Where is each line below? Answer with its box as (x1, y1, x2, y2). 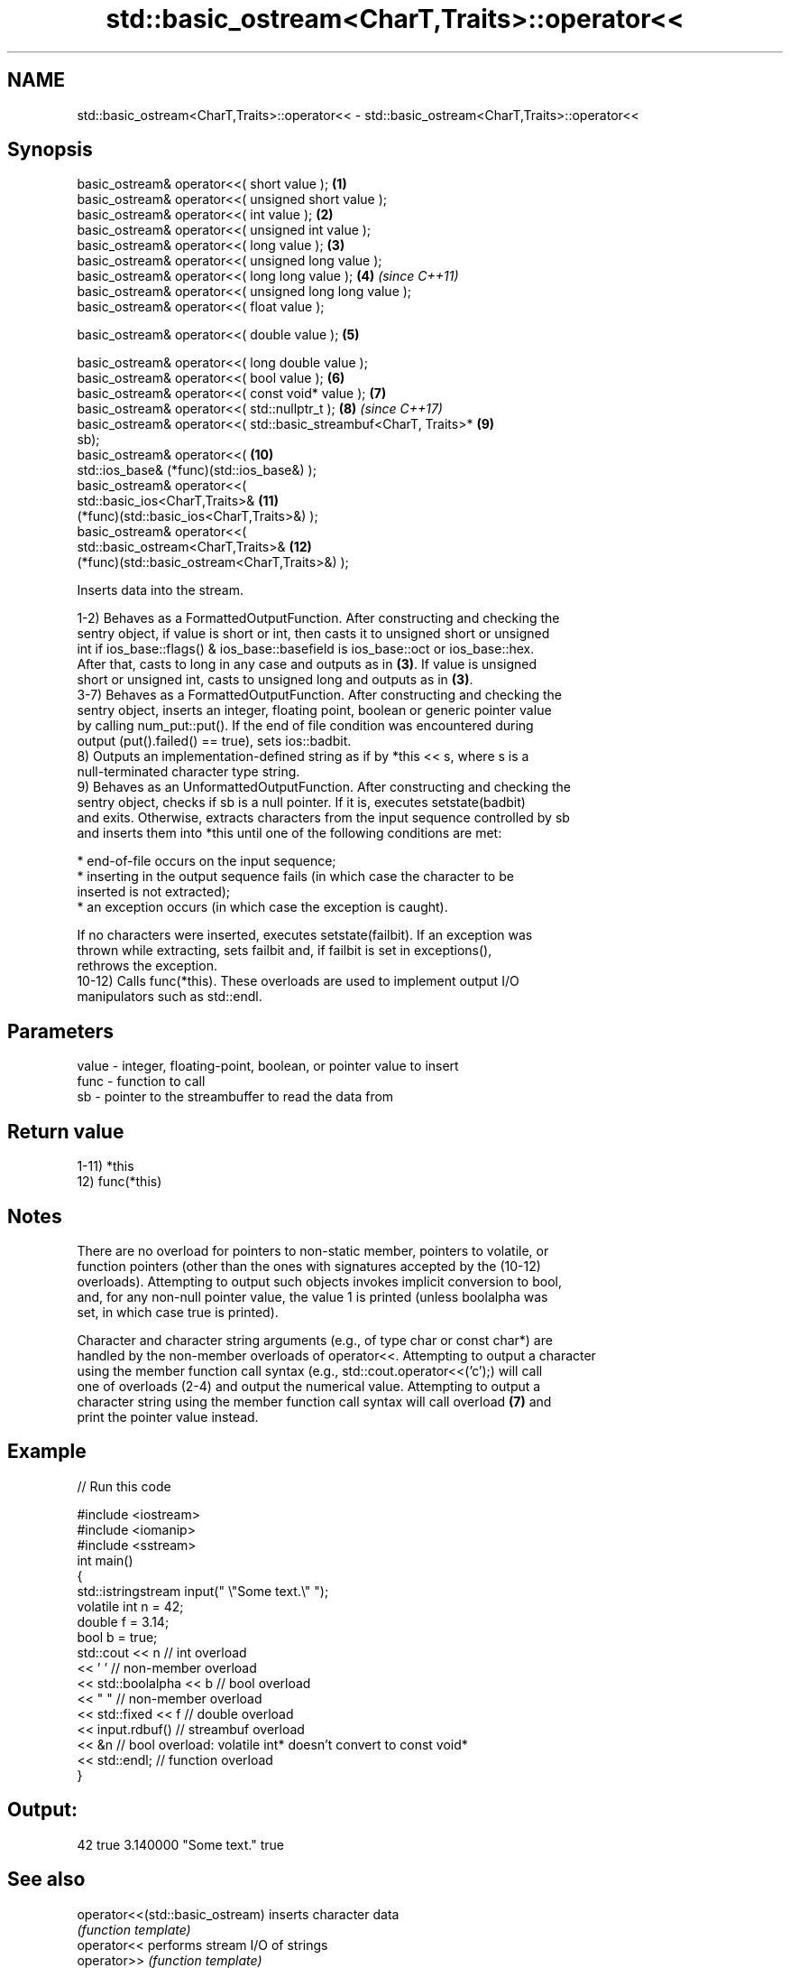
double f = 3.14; (77, 1613, 170, 1629)
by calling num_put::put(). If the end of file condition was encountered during (77, 718, 534, 734)
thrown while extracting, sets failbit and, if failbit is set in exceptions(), (77, 942, 492, 959)
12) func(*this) (77, 1174, 162, 1190)
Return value (7, 1119, 124, 1143)
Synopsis (7, 138, 93, 162)
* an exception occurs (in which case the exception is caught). (77, 899, 448, 915)
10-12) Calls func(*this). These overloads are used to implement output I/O (77, 973, 519, 989)
